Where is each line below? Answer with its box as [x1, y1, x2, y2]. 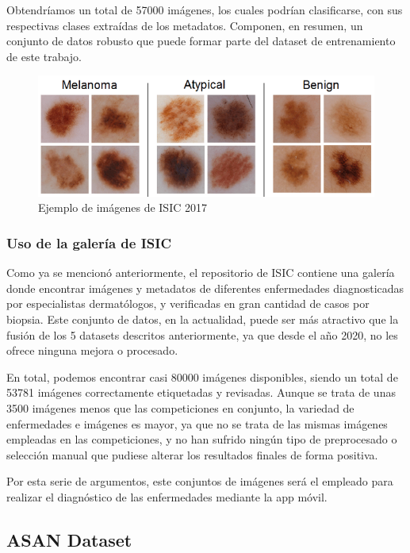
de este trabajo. [6, 48, 82, 64]
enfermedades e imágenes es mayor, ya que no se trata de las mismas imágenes [6, 415, 388, 432]
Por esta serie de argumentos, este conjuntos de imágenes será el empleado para [6, 473, 393, 490]
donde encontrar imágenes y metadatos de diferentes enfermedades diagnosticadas [6, 279, 404, 296]
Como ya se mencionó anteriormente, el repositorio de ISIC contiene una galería [6, 264, 395, 281]
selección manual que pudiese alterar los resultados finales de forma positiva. [6, 446, 378, 463]
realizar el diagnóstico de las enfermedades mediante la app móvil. [6, 488, 328, 505]
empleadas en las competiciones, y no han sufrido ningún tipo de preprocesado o [6, 431, 397, 447]
